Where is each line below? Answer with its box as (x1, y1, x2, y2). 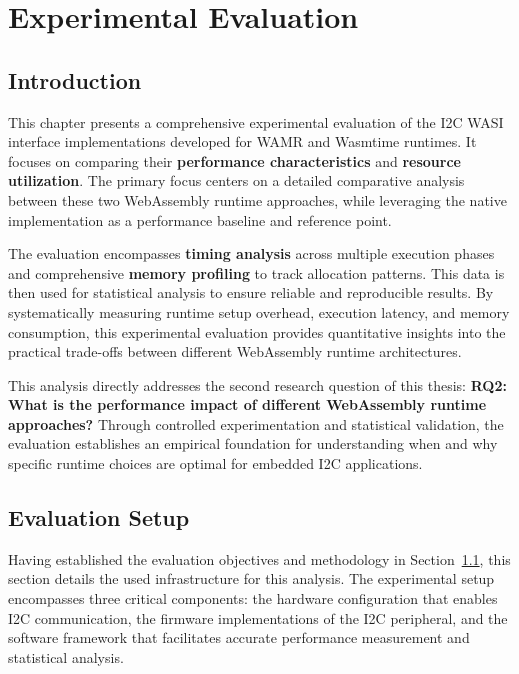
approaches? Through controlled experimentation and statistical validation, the (8, 413, 504, 434)
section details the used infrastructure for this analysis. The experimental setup (8, 568, 495, 589)
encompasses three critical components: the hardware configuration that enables (8, 588, 498, 609)
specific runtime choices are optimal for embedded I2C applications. (8, 453, 423, 474)
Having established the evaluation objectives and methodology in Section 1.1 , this (8, 548, 511, 569)
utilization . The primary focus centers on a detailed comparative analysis (8, 170, 465, 191)
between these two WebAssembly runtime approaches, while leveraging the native (8, 189, 507, 210)
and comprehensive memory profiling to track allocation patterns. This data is (8, 262, 505, 283)
